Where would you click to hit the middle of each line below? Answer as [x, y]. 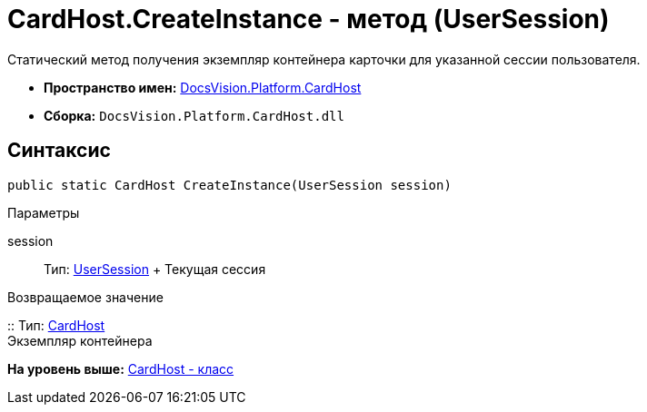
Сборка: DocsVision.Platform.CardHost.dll [194, 115]
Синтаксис [59, 151]
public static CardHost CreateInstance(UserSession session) [229, 185]
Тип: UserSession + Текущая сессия [155, 269]
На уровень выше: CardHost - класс [121, 368]
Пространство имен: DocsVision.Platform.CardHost [203, 87]
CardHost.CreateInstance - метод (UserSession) [309, 19]
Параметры [44, 212]
